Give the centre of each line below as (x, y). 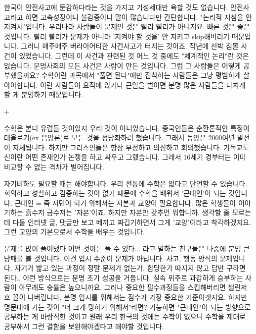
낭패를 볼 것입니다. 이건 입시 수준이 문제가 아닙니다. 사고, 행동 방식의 (111, 258)
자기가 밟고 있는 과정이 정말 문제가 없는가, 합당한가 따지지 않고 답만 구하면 (130, 268)
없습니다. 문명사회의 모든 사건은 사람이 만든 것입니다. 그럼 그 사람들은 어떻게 (123, 65)
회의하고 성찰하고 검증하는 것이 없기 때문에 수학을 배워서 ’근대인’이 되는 (115, 193)
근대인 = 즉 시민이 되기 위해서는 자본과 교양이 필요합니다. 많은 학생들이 (125, 202)
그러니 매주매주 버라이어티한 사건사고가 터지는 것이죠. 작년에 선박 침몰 (130, 46)
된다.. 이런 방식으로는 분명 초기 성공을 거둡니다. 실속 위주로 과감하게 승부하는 (124, 277)
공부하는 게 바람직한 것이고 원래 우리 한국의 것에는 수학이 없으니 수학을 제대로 (125, 316)
